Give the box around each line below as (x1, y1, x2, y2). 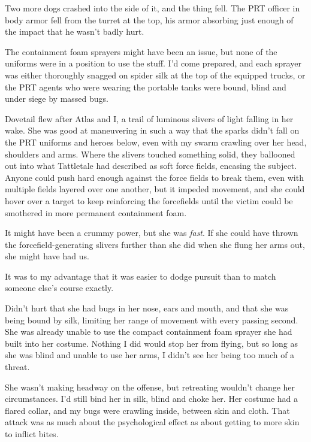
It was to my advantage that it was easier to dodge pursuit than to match (5, 270, 276, 282)
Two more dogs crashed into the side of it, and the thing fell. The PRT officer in (5, 2, 300, 14)
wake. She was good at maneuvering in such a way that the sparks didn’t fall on (5, 124, 300, 137)
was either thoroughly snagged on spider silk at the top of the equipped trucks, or (5, 68, 306, 81)
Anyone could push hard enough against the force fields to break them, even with (5, 171, 304, 183)
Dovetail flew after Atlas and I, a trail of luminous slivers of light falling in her (5, 112, 294, 125)
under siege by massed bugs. (5, 92, 108, 105)
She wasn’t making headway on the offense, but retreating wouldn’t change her (5, 380, 295, 393)
